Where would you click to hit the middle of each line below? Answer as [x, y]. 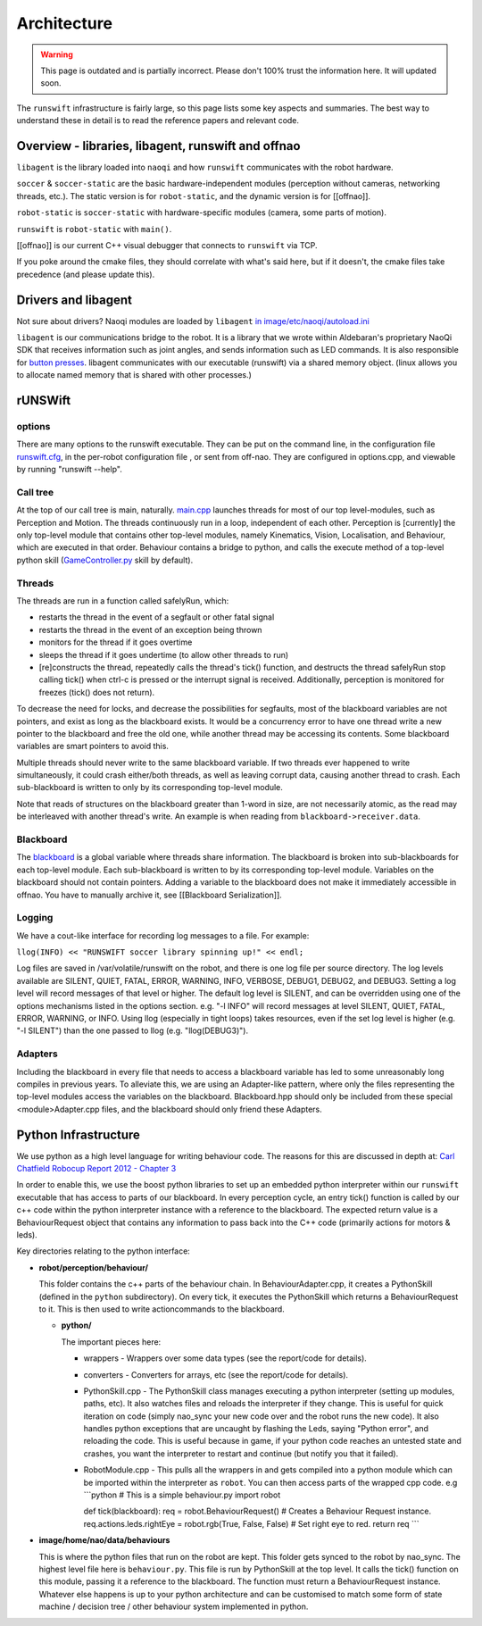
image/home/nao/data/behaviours [104, 1540]
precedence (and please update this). [86, 274]
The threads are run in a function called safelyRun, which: [123, 601]
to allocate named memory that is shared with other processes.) [134, 375]
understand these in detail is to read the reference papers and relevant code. [158, 121]
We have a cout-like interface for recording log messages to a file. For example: [163, 935]
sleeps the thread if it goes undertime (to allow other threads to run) [164, 655]
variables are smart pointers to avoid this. [93, 746]
